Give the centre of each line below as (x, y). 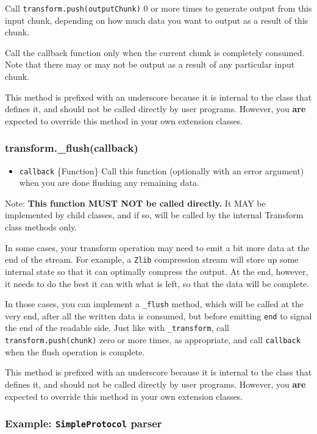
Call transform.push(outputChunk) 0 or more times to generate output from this (158, 8)
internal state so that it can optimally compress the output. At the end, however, (157, 271)
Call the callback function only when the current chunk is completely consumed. (155, 52)
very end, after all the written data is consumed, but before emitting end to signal (158, 315)
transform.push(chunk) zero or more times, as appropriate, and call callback (153, 340)
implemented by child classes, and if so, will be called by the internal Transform (154, 215)
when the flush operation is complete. (75, 351)
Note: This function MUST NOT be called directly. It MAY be (135, 203)
